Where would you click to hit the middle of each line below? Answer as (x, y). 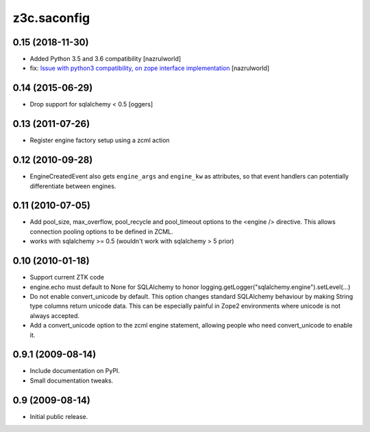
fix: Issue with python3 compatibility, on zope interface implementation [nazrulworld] (150, 68)
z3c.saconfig (51, 18)
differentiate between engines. (73, 186)
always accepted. (55, 315)
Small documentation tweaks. (72, 380)
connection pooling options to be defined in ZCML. (101, 231)
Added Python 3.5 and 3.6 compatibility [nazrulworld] (106, 59)
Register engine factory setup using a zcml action (100, 140)
